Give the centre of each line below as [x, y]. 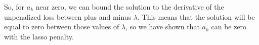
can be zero [229, 27]
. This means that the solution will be [196, 16]
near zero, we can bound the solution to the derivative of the [130, 7]
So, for [14, 7]
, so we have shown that [163, 27]
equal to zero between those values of [62, 27]
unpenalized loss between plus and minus [68, 16]
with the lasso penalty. [39, 36]
